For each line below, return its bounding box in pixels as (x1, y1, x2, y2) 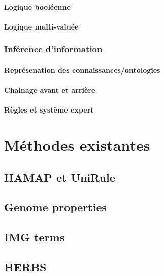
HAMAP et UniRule (4, 169, 115, 185)
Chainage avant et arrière (4, 85, 95, 95)
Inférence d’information (4, 43, 103, 56)
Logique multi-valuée (4, 21, 79, 32)
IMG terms (4, 229, 65, 245)
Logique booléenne (4, 1, 71, 12)
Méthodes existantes (4, 134, 150, 155)
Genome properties (4, 199, 107, 215)
